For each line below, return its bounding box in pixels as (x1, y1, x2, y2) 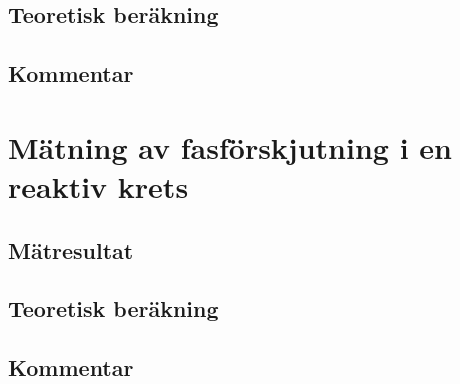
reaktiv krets (8, 165, 189, 206)
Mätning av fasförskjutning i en (8, 126, 452, 167)
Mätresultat (8, 234, 134, 265)
